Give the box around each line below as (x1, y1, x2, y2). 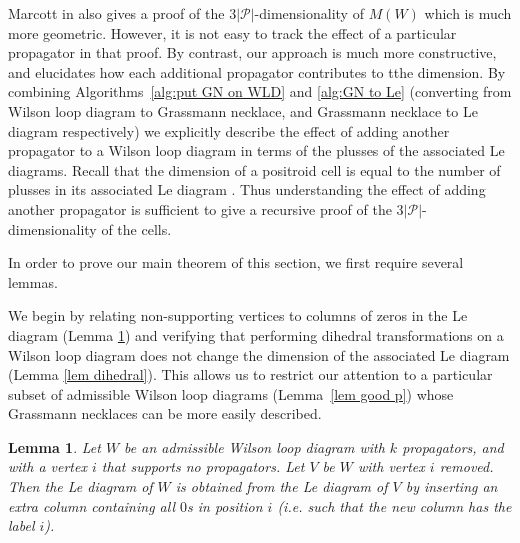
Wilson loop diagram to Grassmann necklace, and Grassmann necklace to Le (8, 100, 478, 121)
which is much (424, 3, 512, 23)
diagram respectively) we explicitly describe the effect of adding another (8, 120, 450, 141)
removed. (439, 456, 494, 477)
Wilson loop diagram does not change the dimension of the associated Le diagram (8, 344, 510, 365)
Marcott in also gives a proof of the (8, 3, 225, 23)
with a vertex (8, 456, 87, 477)
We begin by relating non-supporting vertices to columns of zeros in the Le (8, 305, 468, 326)
